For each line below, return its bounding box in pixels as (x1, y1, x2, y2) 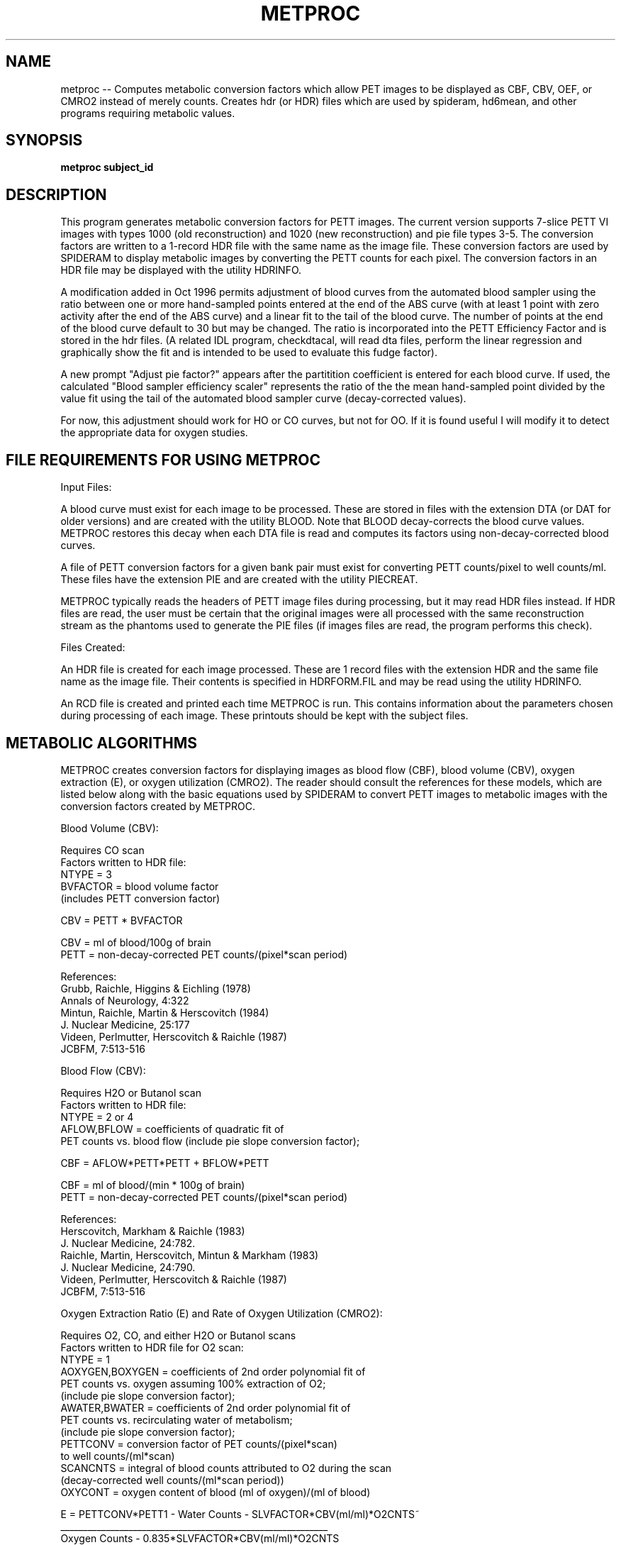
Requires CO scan (60, 843, 145, 856)
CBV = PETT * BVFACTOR (60, 914, 183, 926)
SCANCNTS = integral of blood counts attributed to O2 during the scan (60, 1461, 392, 1474)
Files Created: (60, 641, 125, 654)
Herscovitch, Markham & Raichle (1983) (60, 1224, 245, 1237)
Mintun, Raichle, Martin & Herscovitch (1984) (60, 1006, 269, 1019)
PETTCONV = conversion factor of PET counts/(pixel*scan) (60, 1437, 337, 1450)
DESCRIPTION (6, 185, 107, 204)
